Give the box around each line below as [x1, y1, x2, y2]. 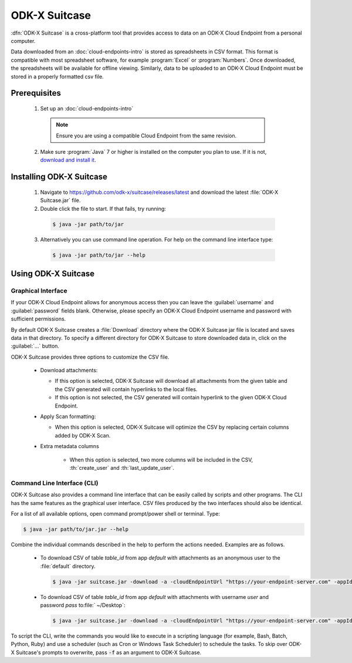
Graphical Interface [11, 287, 67, 295]
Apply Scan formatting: [40, 413, 96, 420]
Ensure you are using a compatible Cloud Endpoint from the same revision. [56, 132, 237, 139]
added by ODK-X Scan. [55, 432, 111, 439]
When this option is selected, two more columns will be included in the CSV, [69, 456, 253, 463]
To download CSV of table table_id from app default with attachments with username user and [40, 593, 269, 600]
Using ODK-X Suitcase [11, 269, 95, 279]
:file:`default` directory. [40, 563, 96, 570]
